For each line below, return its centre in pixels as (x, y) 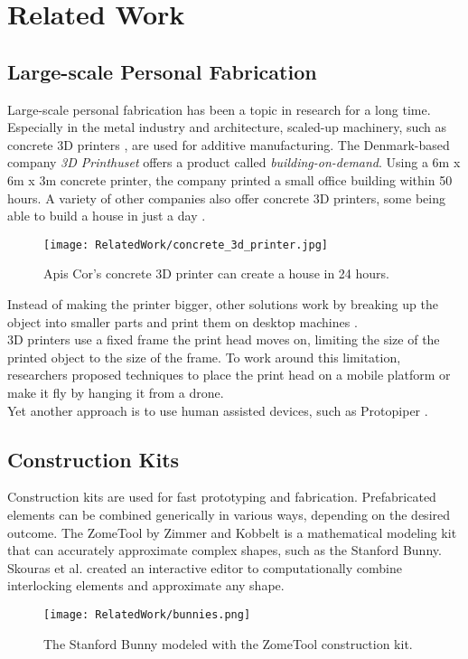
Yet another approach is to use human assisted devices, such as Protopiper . (218, 410)
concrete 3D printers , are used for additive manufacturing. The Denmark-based (229, 144)
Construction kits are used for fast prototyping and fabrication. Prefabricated (222, 497)
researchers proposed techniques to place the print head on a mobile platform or (229, 375)
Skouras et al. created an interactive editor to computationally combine (205, 567)
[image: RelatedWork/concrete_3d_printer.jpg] (186, 245)
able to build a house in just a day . (107, 216)
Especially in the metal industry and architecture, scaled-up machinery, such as (227, 127)
